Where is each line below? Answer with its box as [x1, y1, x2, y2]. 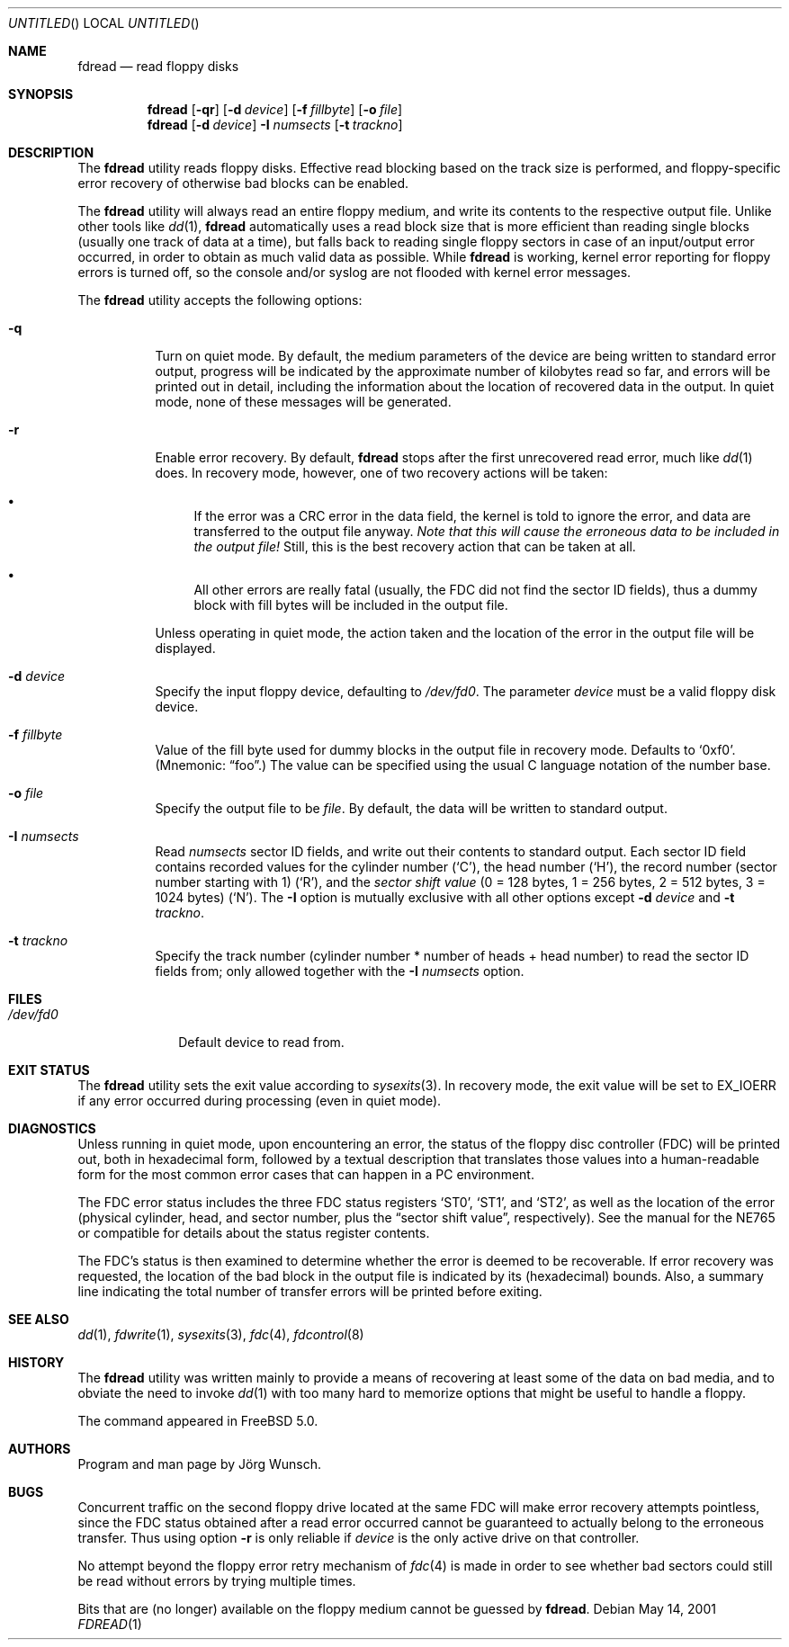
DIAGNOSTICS [8, 1121, 96, 1136]
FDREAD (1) [77, 1616, 142, 1632]
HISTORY [8, 1355, 65, 1370]
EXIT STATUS [8, 1062, 90, 1078]
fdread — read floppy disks [77, 58, 239, 74]
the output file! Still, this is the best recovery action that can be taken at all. [193, 539, 636, 554]
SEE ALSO [8, 1311, 69, 1327]
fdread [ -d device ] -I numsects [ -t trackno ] [147, 117, 403, 132]
